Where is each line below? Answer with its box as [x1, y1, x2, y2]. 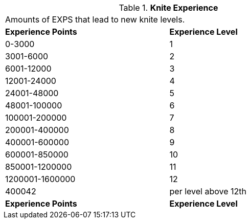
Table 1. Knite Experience [119, 3, 218, 13]
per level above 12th [169, 186, 246, 196]
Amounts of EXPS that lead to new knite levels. [5, 14, 185, 25]
